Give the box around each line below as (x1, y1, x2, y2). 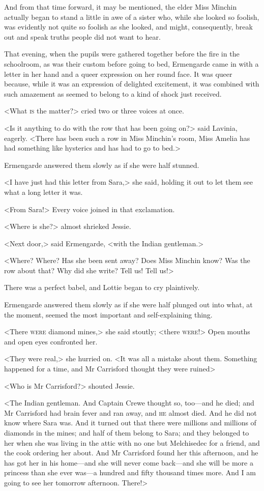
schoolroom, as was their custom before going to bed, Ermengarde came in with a (4, 58, 259, 69)
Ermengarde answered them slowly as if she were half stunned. (4, 159, 199, 170)
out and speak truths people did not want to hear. (4, 31, 161, 42)
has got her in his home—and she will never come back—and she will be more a (4, 457, 253, 468)
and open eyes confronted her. (4, 336, 98, 346)
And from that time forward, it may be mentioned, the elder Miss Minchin (4, 2, 237, 12)
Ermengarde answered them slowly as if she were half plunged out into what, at (4, 299, 253, 310)
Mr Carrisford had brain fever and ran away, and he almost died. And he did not (4, 407, 257, 418)
